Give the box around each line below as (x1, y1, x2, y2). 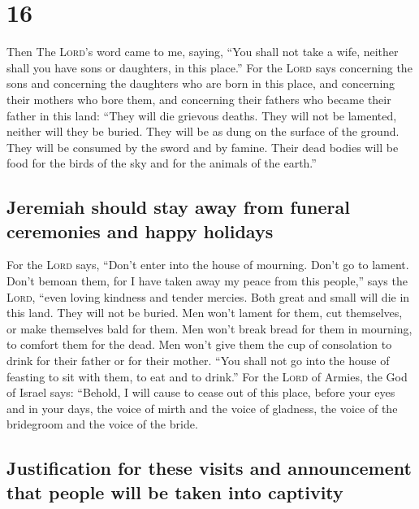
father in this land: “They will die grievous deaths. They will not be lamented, (6, 107, 397, 124)
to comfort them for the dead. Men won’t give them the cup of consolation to (6, 336, 392, 353)
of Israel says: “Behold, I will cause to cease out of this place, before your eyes (6, 384, 395, 401)
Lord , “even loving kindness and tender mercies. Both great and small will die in (6, 288, 410, 305)
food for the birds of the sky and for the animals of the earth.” (6, 154, 317, 172)
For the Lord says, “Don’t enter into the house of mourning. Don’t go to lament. (6, 256, 409, 273)
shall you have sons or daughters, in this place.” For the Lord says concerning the (6, 59, 413, 76)
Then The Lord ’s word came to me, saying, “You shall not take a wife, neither (6, 43, 399, 60)
